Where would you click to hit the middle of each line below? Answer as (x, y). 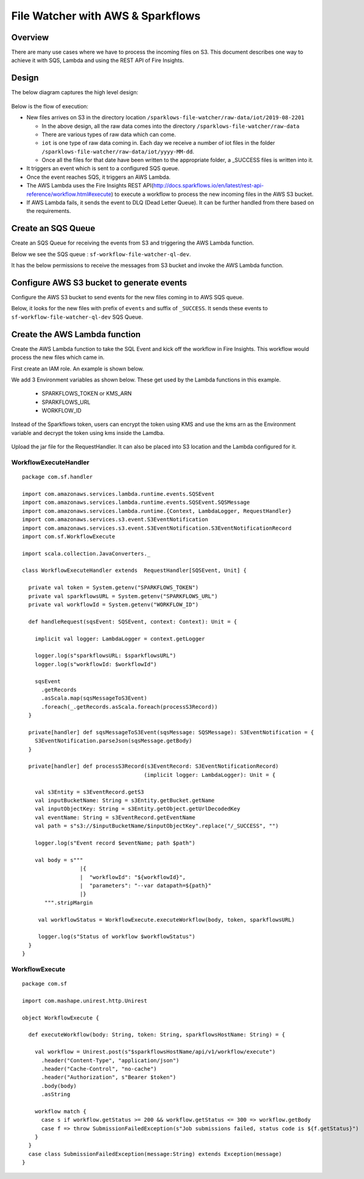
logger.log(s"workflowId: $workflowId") (96, 664)
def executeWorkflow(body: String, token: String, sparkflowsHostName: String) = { (157, 1035)
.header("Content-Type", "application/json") (110, 1060)
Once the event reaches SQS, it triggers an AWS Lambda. (99, 177)
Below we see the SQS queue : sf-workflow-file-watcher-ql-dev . (101, 254)
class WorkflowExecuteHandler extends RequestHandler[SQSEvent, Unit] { (135, 571)
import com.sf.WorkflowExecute (69, 536)
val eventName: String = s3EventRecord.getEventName (115, 817)
